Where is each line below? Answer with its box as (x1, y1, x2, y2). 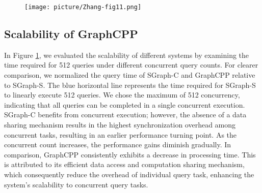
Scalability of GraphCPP (4, 26, 138, 42)
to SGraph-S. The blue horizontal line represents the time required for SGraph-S (4, 79, 256, 90)
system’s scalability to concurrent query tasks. (4, 179, 148, 189)
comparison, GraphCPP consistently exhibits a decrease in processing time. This (4, 149, 256, 159)
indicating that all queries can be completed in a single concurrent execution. (4, 99, 245, 110)
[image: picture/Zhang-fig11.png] (24, 4, 142, 11)
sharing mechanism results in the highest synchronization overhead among (4, 119, 236, 130)
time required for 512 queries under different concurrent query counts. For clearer (4, 59, 258, 70)
